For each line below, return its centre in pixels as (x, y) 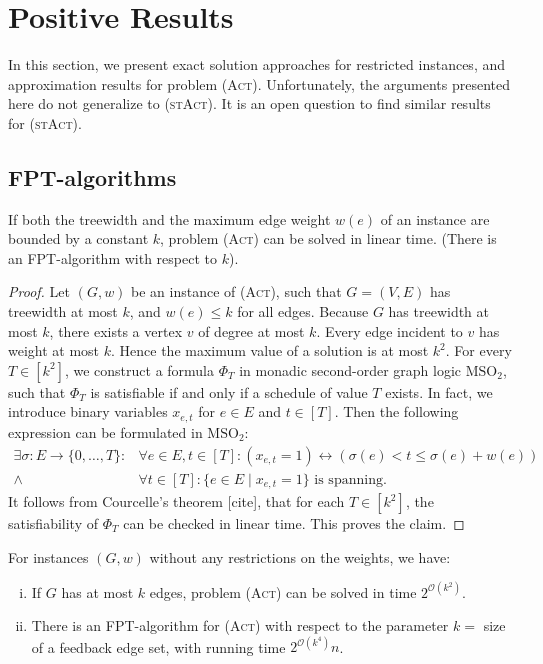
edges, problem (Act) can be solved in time (283, 591)
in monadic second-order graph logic (350, 369)
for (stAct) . (45, 122)
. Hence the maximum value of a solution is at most (270, 350)
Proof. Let (39, 291)
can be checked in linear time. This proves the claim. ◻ (294, 523)
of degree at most (251, 330)
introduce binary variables (88, 411)
